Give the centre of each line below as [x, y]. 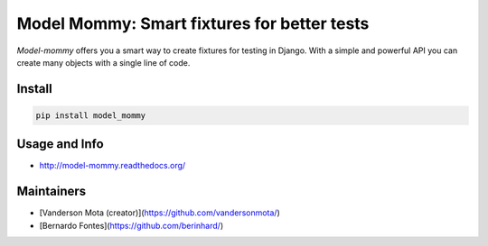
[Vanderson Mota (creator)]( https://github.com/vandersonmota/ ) [160, 213]
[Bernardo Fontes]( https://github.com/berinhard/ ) [131, 225]
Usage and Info [60, 144]
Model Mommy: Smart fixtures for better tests [193, 23]
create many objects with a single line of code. [103, 62]
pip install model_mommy [91, 115]
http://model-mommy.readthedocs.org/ [113, 166]
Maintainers [52, 191]
